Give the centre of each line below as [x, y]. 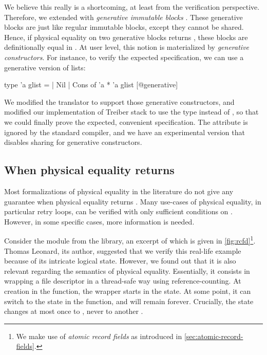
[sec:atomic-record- [214, 336]
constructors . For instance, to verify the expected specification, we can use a [124, 57]
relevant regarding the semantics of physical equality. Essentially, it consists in [127, 270]
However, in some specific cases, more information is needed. [99, 221]
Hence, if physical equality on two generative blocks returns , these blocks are [126, 37]
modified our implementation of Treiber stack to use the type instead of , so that [131, 112]
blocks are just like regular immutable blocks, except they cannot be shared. [124, 27]
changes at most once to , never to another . [74, 311]
